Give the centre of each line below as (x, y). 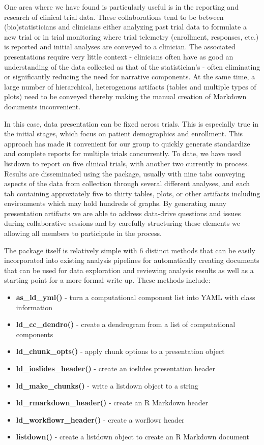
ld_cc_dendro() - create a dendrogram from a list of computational (126, 324)
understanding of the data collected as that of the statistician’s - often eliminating (132, 66)
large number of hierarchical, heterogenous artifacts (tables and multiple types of (130, 86)
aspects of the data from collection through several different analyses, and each (127, 183)
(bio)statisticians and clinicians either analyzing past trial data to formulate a (125, 27)
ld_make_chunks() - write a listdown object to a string (107, 385)
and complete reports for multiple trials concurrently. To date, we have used (123, 153)
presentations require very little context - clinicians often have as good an (119, 56)
